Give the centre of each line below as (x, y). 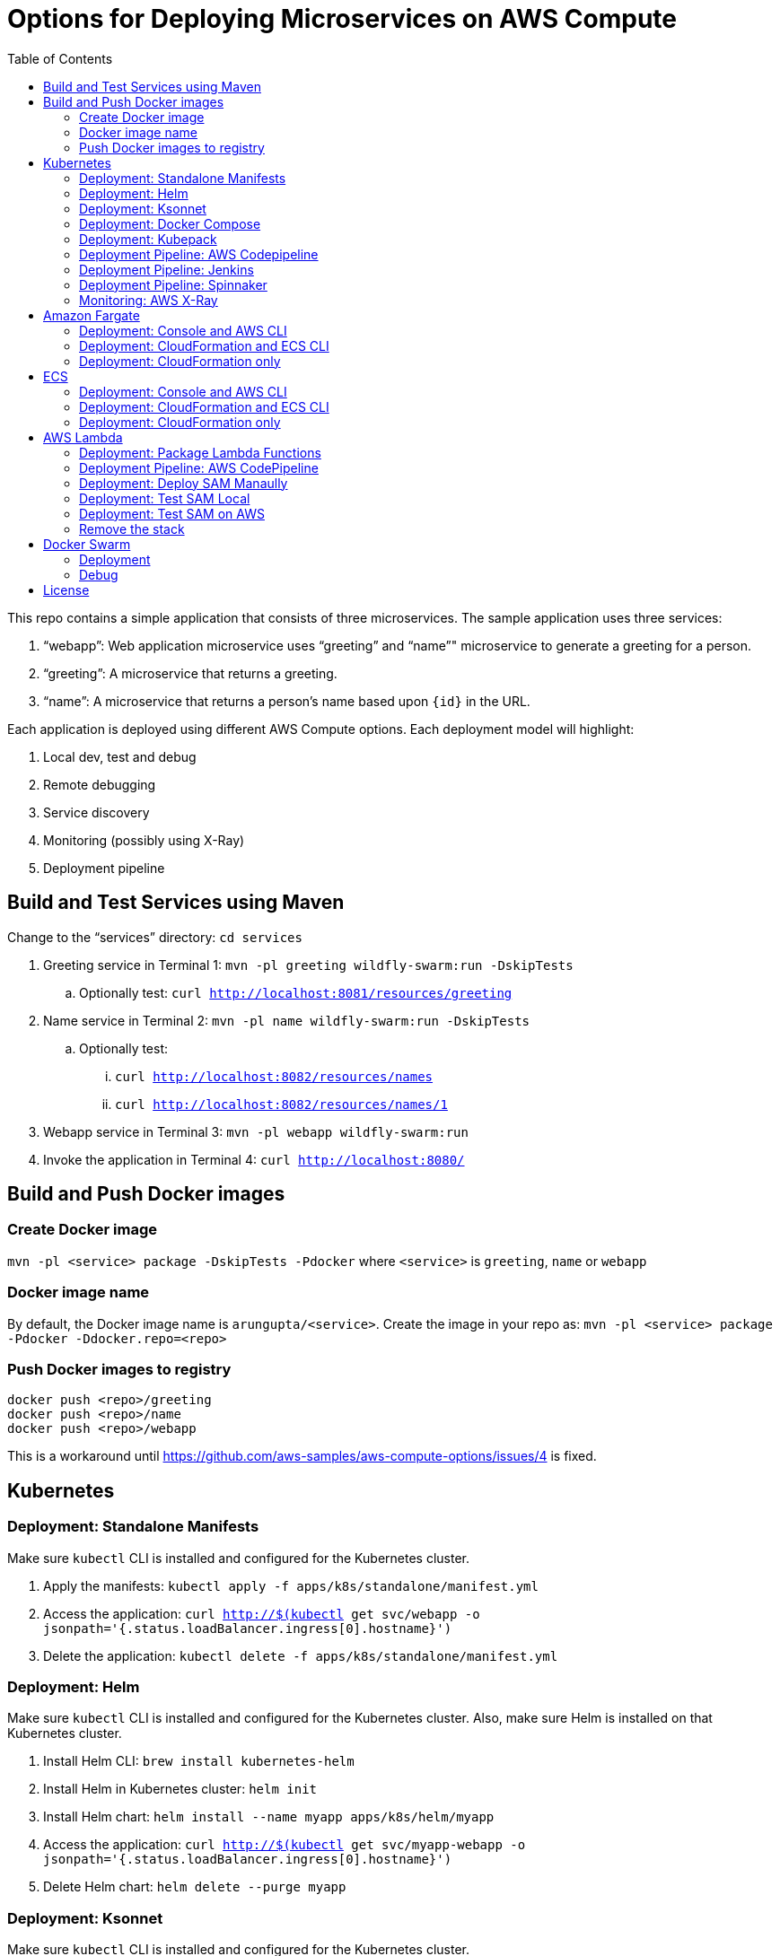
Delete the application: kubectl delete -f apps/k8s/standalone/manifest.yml (301, 1655)
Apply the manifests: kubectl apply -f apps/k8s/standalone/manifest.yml (291, 1585)
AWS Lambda (83, 437)
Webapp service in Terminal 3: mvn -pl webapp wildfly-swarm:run (256, 1131)
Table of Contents (60, 58)
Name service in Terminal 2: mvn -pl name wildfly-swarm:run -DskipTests (287, 1020)
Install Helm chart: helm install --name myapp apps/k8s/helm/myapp (269, 1817)
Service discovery (96, 812)
